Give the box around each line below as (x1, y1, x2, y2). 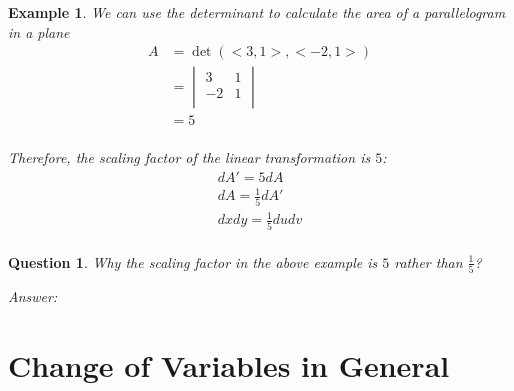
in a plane (8, 21, 70, 42)
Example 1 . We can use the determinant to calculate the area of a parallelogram (8, 2, 506, 22)
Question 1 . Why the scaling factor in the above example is (8, 251, 378, 272)
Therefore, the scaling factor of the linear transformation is (8, 147, 371, 168)
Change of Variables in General (8, 344, 450, 385)
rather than (394, 251, 463, 272)
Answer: (8, 286, 58, 306)
